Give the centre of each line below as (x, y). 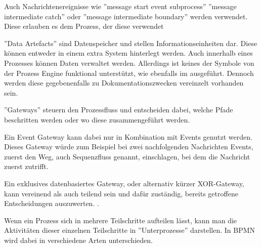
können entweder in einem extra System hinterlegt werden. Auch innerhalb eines (128, 53)
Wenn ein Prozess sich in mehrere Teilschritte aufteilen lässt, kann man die (121, 220)
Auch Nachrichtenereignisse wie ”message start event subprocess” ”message (120, 6)
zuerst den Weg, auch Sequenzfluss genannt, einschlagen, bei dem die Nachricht (127, 156)
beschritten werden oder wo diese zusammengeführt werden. (97, 119)
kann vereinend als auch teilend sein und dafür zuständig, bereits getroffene (121, 193)
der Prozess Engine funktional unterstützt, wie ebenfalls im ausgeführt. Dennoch (129, 73)
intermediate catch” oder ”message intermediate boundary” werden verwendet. (126, 16)
